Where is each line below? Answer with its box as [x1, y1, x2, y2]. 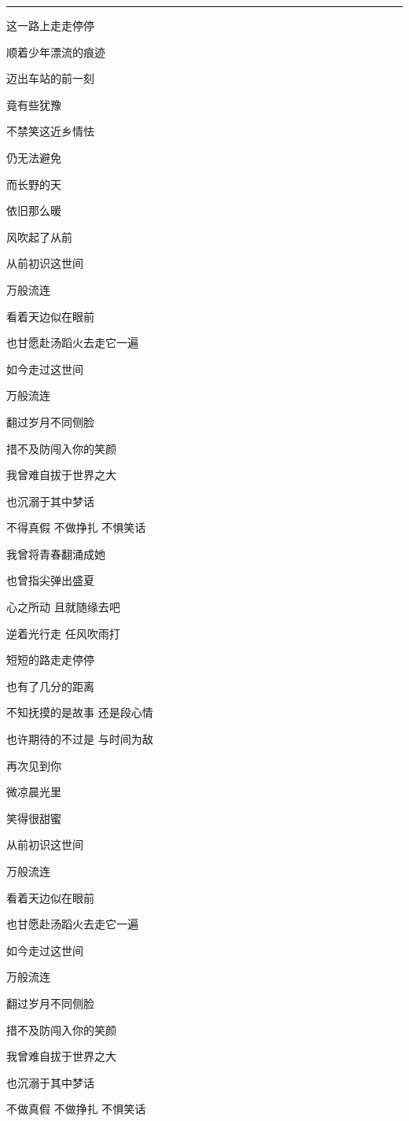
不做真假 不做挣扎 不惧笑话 [6, 1101, 146, 1117]
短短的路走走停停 [6, 651, 94, 668]
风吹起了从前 [6, 228, 72, 245]
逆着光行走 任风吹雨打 [6, 625, 120, 641]
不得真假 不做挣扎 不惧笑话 [6, 519, 146, 536]
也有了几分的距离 [6, 677, 94, 694]
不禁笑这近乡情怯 [6, 123, 94, 139]
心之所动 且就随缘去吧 [6, 599, 120, 615]
